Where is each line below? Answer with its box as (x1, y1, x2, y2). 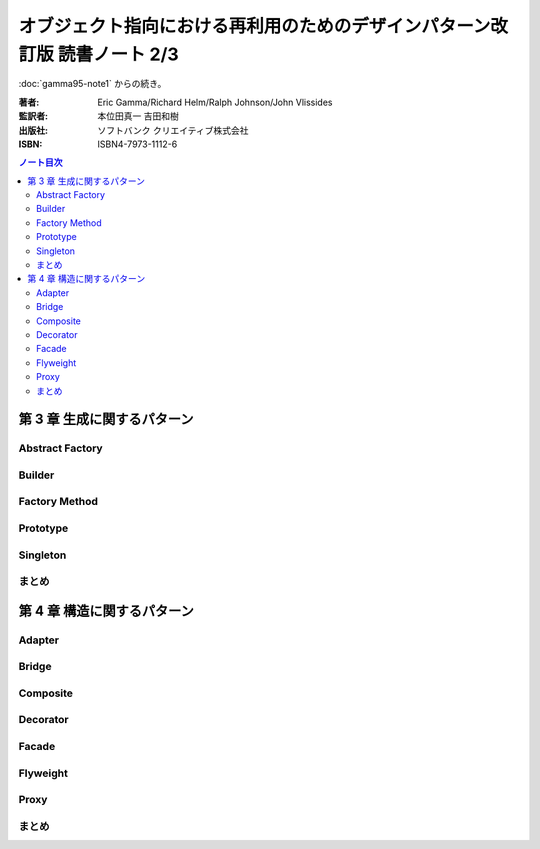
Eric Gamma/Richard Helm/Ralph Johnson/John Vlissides (97, 96, 333, 108)
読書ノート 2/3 (57, 43, 179, 65)
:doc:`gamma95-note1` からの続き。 (18, 78, 167, 90)
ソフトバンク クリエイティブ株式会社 (97, 124, 249, 136)
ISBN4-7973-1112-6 (97, 138, 178, 150)
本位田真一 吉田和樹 (97, 110, 179, 122)
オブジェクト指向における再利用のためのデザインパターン (18, 15, 491, 37)
